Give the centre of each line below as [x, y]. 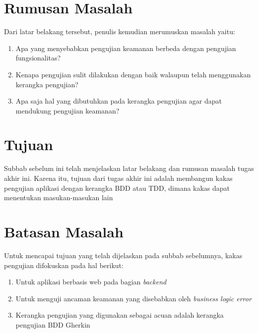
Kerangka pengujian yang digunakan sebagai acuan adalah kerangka [120, 315]
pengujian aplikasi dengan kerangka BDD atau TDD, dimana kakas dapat [117, 188]
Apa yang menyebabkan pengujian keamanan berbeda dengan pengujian [126, 48]
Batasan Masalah [64, 231]
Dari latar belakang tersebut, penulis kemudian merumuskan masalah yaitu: [120, 31]
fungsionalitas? [38, 58]
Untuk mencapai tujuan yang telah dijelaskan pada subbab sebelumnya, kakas [123, 255]
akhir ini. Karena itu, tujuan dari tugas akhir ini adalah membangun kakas [118, 178]
